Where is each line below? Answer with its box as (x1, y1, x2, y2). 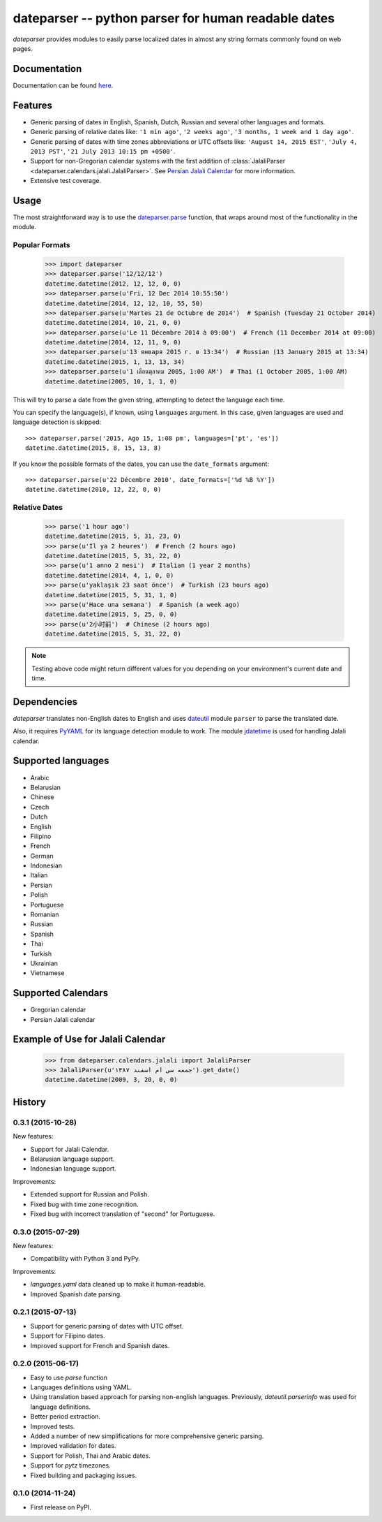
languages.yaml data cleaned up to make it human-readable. (30, 1280, 206, 1289)
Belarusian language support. (30, 1155, 115, 1163)
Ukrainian (30, 959, 59, 967)
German (30, 851, 54, 860)
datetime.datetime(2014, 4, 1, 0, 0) (45, 571, 174, 579)
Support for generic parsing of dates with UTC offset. (30, 1322, 184, 1330)
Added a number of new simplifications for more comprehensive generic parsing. (30, 1432, 264, 1440)
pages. (13, 44, 33, 52)
